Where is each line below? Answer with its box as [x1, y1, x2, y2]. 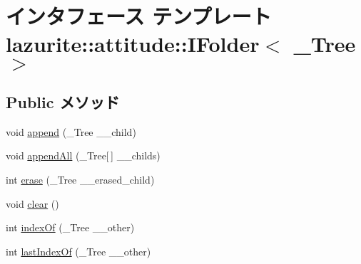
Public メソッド [6, 90, 120, 112]
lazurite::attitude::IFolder [6, 29, 260, 58]
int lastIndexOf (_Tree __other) [6, 243, 151, 258]
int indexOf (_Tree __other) [6, 220, 135, 235]
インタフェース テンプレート [6, 1, 272, 31]
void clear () [6, 196, 59, 211]
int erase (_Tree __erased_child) [6, 171, 155, 186]
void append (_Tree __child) [6, 124, 136, 139]
